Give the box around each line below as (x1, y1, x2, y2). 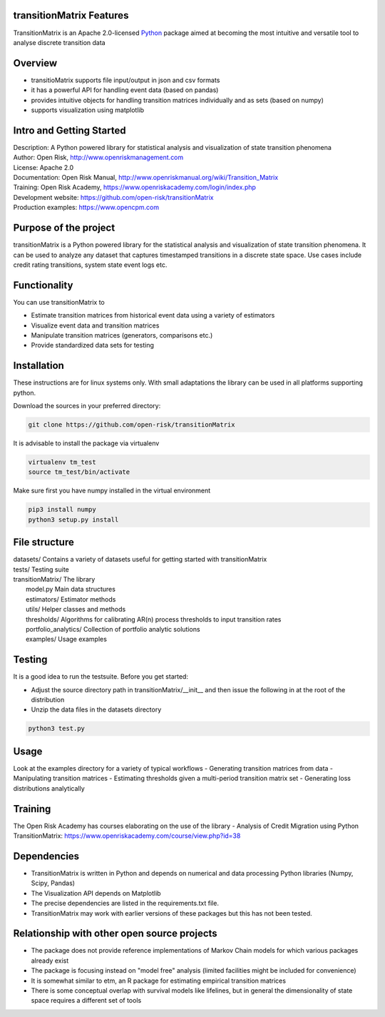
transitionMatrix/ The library (13, 575, 96, 584)
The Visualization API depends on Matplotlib (31, 889, 161, 897)
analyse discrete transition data (13, 38, 106, 46)
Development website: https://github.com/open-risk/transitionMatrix (13, 193, 214, 201)
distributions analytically (13, 784, 85, 792)
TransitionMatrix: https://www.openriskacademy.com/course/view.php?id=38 (13, 831, 241, 840)
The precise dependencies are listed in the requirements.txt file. (31, 899, 219, 908)
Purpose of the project (13, 222, 115, 234)
